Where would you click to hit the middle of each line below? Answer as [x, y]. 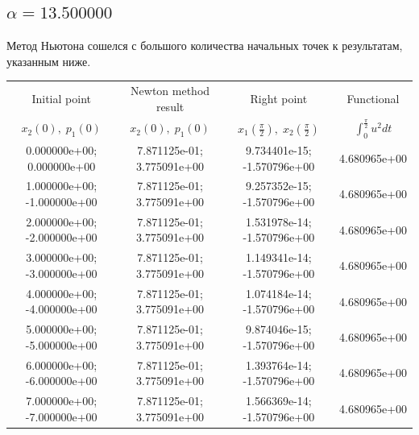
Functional [373, 98]
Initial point [61, 98]
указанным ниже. [49, 61]
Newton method [170, 91]
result [170, 106]
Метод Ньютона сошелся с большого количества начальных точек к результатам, [205, 46]
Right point [279, 98]
